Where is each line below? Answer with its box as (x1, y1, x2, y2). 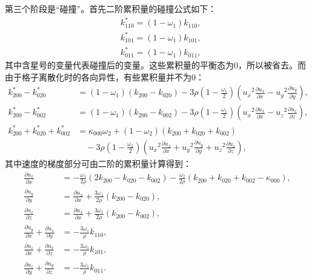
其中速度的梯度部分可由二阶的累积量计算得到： (5, 157, 191, 169)
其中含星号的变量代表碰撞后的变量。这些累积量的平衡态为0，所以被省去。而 (5, 59, 306, 71)
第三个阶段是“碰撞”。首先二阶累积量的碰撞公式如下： (5, 2, 217, 15)
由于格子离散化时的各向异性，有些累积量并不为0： (5, 70, 204, 83)
